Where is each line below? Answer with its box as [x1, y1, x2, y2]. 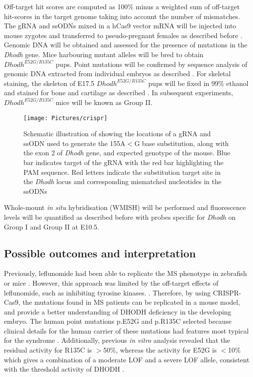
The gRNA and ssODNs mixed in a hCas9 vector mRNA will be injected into [4, 21, 236, 31]
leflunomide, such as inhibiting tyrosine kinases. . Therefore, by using [4, 287, 211, 297]
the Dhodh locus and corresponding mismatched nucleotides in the [23, 176, 222, 187]
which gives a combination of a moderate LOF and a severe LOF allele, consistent [4, 354, 250, 364]
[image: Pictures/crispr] [23, 114, 107, 122]
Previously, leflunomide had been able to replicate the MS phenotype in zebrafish [4, 268, 247, 278]
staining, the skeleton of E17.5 [4, 78, 95, 88]
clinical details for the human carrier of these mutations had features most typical [4, 325, 249, 335]
